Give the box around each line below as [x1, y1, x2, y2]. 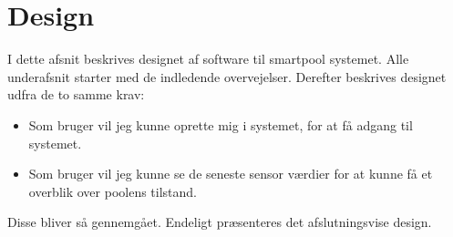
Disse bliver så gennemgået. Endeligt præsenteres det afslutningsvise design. [7, 212, 432, 232]
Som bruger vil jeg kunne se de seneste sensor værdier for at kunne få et [28, 164, 433, 183]
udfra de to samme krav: [7, 85, 145, 104]
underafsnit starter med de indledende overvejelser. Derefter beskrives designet [7, 67, 447, 86]
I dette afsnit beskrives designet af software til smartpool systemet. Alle [7, 49, 409, 68]
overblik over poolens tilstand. [28, 181, 197, 201]
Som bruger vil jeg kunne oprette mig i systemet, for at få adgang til [28, 115, 413, 134]
